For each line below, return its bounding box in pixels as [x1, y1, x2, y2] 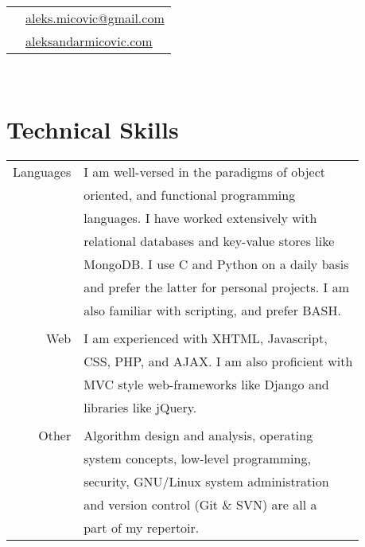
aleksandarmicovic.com [25, 32, 153, 50]
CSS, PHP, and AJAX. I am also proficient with [83, 351, 353, 370]
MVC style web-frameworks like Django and [83, 374, 329, 393]
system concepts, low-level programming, [83, 448, 311, 467]
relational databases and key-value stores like [83, 231, 335, 250]
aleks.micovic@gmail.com [25, 9, 165, 27]
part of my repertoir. [83, 518, 200, 537]
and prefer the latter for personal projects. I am [83, 277, 349, 296]
